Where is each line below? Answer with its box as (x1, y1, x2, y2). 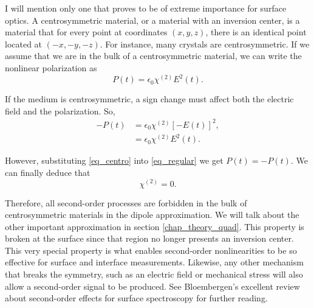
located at (5, 37, 43, 50)
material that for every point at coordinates (5, 26, 168, 38)
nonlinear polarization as (5, 61, 97, 74)
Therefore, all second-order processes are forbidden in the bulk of (5, 196, 247, 209)
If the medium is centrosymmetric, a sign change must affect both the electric (5, 93, 294, 105)
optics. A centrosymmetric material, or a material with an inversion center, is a (5, 13, 300, 26)
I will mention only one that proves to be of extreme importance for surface (5, 2, 287, 14)
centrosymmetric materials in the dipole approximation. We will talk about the (5, 208, 299, 221)
